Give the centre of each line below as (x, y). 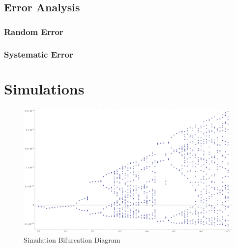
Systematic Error (39, 54)
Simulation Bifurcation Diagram (72, 239)
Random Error (34, 31)
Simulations (44, 88)
